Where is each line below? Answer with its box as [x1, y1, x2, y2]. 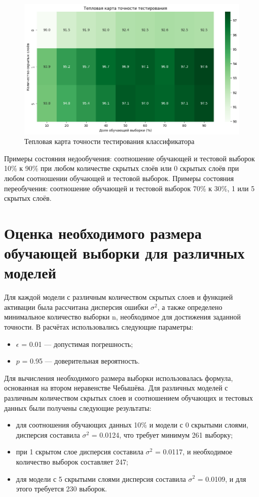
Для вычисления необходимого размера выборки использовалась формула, [4, 372, 233, 383]
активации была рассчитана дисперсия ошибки [4, 301, 149, 312]
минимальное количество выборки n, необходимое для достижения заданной [4, 311, 241, 322]
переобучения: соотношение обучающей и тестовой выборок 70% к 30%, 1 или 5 [4, 183, 255, 193]
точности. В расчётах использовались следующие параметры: [4, 321, 194, 332]
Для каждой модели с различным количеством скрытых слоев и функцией [4, 292, 233, 302]
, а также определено [157, 301, 223, 312]
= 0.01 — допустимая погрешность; [21, 338, 133, 349]
